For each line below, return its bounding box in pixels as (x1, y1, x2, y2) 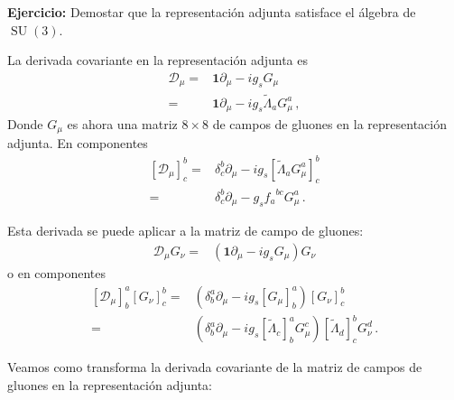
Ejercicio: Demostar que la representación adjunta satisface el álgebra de (7, 3, 416, 21)
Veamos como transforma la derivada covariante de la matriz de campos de (7, 358, 422, 377)
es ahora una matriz (67, 114, 178, 133)
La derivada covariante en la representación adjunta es (7, 51, 308, 70)
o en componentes (7, 263, 106, 282)
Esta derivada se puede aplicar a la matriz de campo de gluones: (7, 221, 364, 240)
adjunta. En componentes (7, 134, 148, 153)
